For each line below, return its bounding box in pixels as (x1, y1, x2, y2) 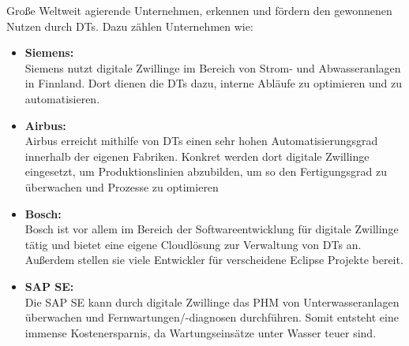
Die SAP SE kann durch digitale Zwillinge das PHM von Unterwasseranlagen (24, 293, 400, 310)
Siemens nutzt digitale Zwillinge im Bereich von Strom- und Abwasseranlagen (24, 59, 401, 76)
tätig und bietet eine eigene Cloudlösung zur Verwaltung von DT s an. (24, 236, 362, 252)
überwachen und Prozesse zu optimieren (24, 178, 219, 195)
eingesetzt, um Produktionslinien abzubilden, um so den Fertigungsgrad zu (24, 163, 388, 180)
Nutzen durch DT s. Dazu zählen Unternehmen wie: (6, 17, 253, 34)
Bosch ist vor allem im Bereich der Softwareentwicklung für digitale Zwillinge (24, 221, 399, 237)
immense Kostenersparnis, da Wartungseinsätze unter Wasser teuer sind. (24, 324, 377, 340)
